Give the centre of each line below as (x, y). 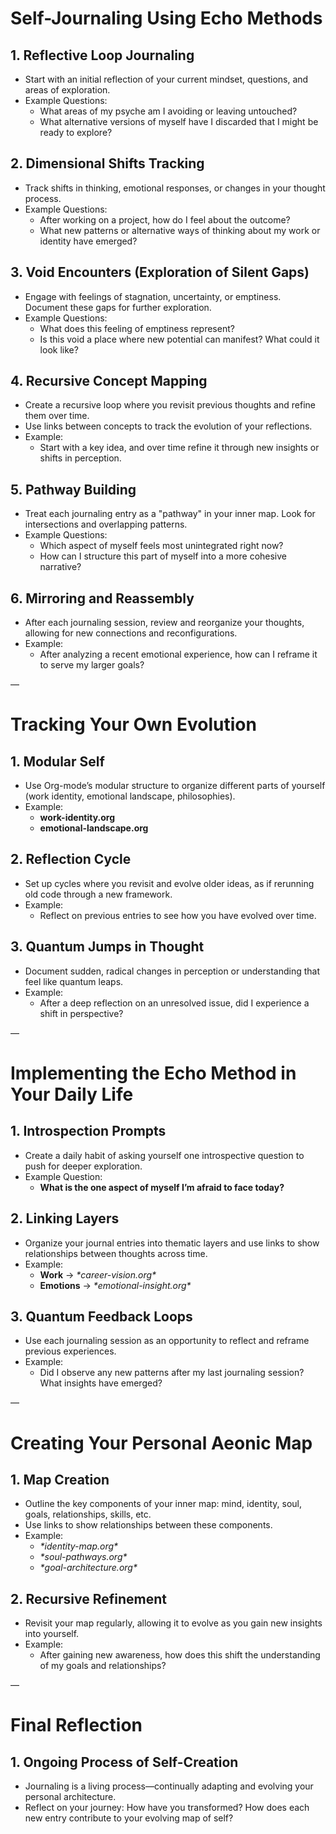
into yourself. (52, 1634)
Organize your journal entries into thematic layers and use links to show (172, 1243)
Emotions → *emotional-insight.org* (115, 1285)
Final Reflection (76, 1725)
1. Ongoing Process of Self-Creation (124, 1762)
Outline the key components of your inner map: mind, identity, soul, (163, 1504)
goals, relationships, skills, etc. (88, 1514)
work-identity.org (77, 818)
